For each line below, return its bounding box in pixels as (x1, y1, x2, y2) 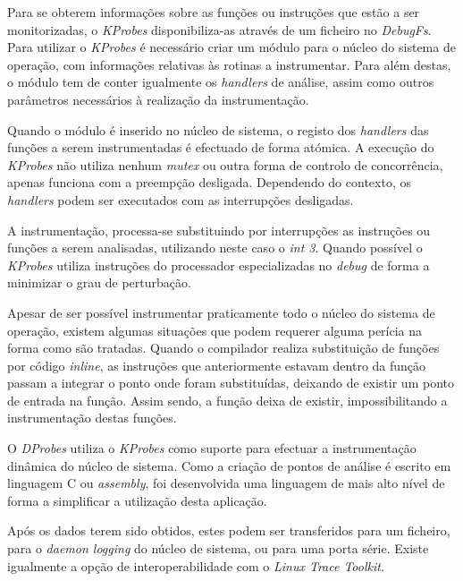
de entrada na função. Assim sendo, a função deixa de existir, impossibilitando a (7, 390, 448, 409)
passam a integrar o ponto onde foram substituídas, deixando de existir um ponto (7, 373, 454, 392)
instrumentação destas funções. (7, 408, 177, 427)
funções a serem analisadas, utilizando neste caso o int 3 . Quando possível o (7, 238, 423, 257)
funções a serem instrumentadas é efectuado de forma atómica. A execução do (7, 138, 434, 157)
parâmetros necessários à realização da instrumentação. (7, 90, 309, 108)
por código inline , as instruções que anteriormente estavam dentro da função (7, 355, 426, 374)
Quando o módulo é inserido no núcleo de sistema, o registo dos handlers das (7, 120, 429, 139)
